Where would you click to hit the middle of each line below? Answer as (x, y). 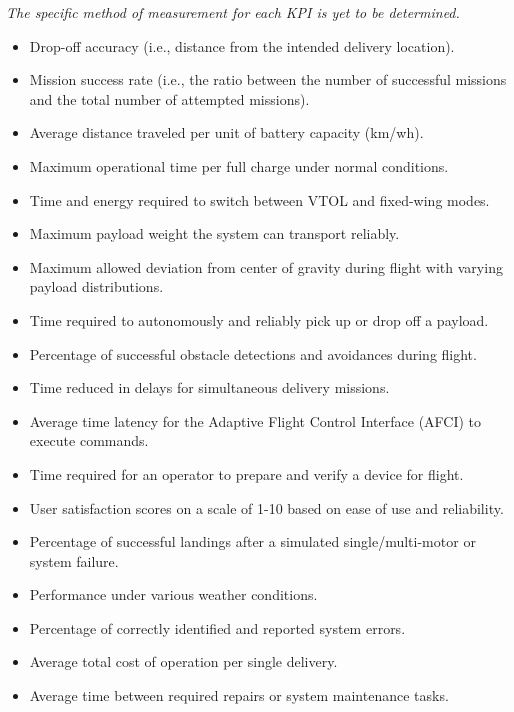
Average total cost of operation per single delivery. (183, 661)
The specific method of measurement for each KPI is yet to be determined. (233, 12)
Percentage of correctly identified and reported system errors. (217, 627)
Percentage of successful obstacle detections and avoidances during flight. (253, 353)
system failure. (74, 560)
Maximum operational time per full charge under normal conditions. (239, 165)
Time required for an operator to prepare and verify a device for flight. (246, 473)
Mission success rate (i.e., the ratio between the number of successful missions (268, 79)
